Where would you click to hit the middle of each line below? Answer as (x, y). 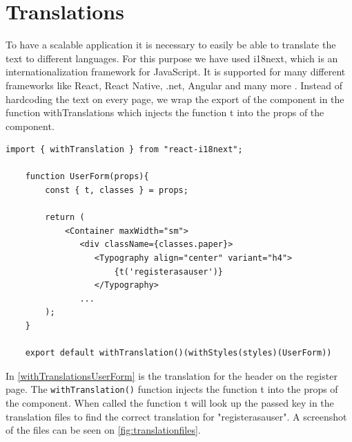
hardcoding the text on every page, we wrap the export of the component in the (175, 99)
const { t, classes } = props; (117, 191)
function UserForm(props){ (87, 177)
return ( (65, 218)
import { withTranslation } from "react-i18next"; (124, 150)
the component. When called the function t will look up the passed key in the (170, 403)
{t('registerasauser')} (168, 271)
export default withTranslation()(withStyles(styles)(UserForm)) (178, 353)
